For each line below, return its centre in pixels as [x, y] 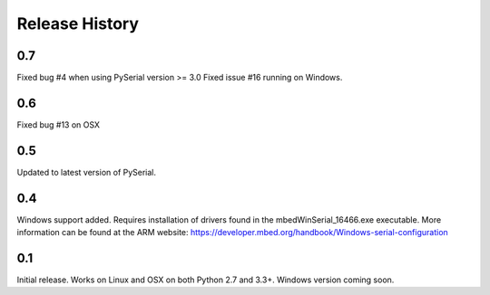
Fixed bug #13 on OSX [58, 124]
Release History [78, 24]
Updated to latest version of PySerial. [87, 172]
